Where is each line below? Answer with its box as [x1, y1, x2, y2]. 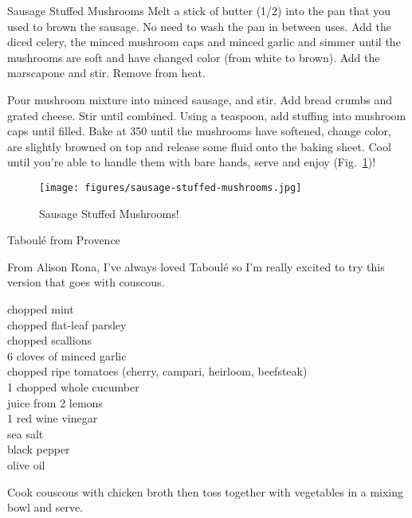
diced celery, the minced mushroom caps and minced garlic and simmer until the [7, 33, 401, 50]
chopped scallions [7, 332, 92, 349]
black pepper [7, 441, 70, 458]
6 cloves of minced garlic [7, 347, 127, 364]
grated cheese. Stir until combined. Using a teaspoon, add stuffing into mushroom [7, 107, 406, 123]
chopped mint [7, 300, 74, 317]
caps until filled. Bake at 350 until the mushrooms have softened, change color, [7, 123, 392, 139]
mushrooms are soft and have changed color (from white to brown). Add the [7, 49, 380, 65]
